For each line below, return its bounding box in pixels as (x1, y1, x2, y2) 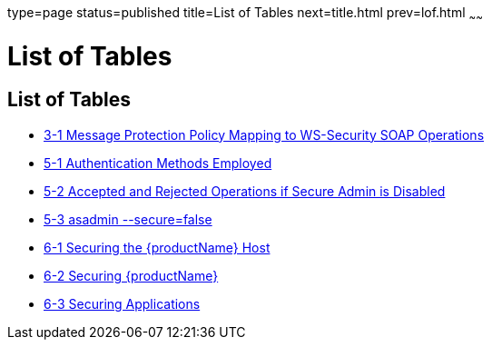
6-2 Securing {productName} (44, 267, 219, 283)
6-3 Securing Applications (44, 295, 201, 312)
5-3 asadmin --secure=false (44, 211, 212, 227)
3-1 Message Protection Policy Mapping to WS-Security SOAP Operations (44, 126, 485, 143)
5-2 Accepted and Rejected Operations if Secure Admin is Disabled (44, 183, 446, 199)
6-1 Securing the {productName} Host (44, 239, 271, 255)
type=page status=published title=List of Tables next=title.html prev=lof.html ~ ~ (7, 5, 483, 24)
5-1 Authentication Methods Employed (44, 154, 272, 171)
